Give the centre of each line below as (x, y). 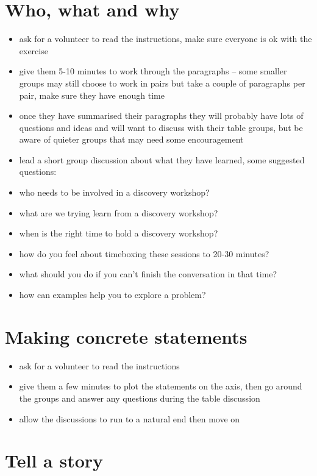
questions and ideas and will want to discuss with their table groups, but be (161, 127)
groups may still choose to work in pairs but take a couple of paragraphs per (162, 83)
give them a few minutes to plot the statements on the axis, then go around (161, 386)
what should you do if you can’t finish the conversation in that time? (148, 274)
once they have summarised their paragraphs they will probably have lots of (161, 115)
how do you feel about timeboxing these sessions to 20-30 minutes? (144, 253)
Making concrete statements (126, 336)
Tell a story (54, 460)
